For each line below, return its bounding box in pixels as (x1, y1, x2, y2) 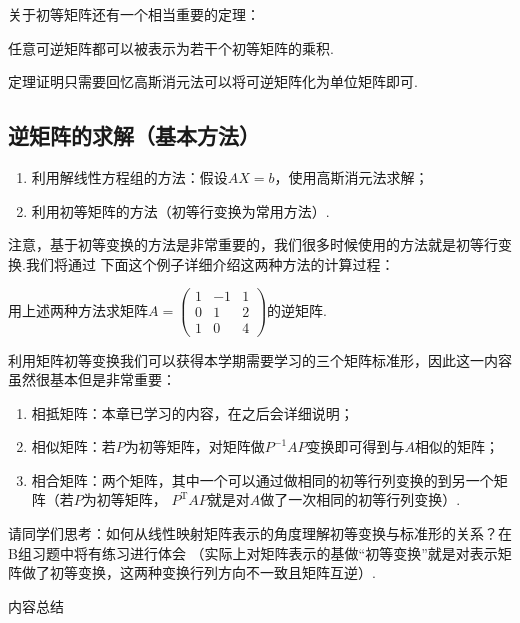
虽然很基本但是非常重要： (8, 369, 176, 390)
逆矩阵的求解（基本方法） (8, 120, 260, 151)
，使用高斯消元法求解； (274, 166, 429, 187)
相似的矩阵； (415, 436, 500, 457)
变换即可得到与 (306, 436, 405, 457)
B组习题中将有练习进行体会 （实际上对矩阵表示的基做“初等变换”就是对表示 (8, 542, 498, 563)
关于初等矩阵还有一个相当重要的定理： (8, 4, 260, 24)
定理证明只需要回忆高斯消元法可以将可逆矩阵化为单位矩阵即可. (8, 71, 418, 92)
